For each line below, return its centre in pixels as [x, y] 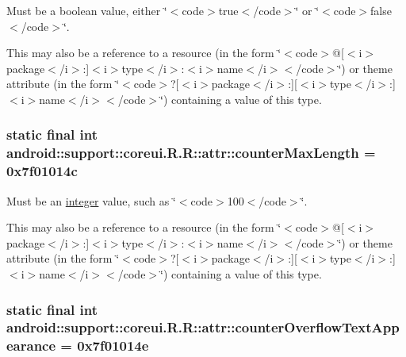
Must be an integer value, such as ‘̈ [91, 200]
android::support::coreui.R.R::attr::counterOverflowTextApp [203, 327]
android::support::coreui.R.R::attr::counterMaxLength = [191, 153]
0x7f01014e [113, 345]
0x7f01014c [42, 171]
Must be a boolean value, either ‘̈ [87, 10]
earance [31, 345]
